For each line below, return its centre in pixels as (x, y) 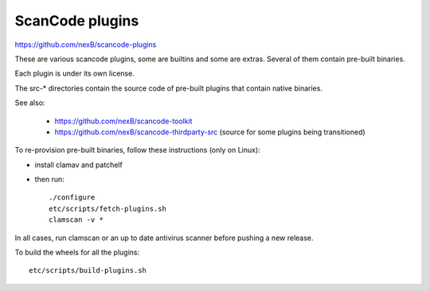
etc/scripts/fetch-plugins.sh (108, 208)
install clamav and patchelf (78, 165)
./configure (72, 198)
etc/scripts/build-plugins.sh (88, 271)
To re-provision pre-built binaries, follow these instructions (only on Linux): (137, 150)
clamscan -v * (76, 220)
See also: (30, 103)
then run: (50, 180)
